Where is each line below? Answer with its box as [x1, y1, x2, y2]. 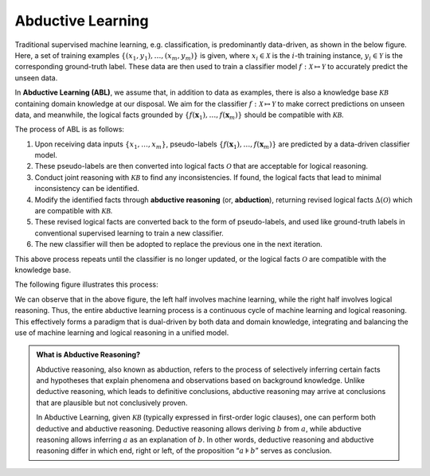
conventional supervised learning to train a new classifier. [34, 228, 225, 238]
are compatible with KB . [34, 206, 113, 216]
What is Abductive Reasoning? [36, 350, 141, 360]
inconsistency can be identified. [34, 184, 139, 193]
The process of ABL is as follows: [14, 124, 125, 135]
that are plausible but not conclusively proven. [36, 398, 188, 408]
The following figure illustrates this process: [14, 279, 158, 290]
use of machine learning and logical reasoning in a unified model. [14, 327, 229, 337]
